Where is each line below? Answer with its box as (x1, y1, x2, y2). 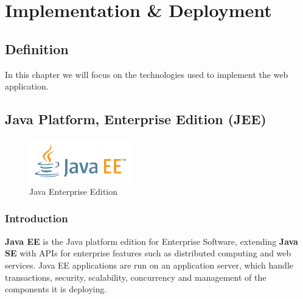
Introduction (5, 211, 68, 226)
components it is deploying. (5, 283, 107, 295)
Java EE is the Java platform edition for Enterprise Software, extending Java (5, 234, 298, 247)
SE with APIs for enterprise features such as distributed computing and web (5, 247, 291, 259)
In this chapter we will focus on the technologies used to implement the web (5, 68, 288, 80)
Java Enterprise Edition (29, 185, 118, 197)
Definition (5, 39, 69, 58)
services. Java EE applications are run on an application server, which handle (5, 258, 293, 271)
